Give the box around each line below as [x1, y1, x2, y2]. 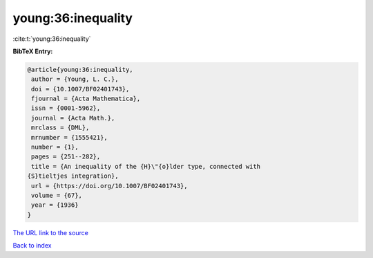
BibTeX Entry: [12, 47, 53, 55]
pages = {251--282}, [31, 153, 101, 160]
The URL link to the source [12, 228, 89, 237]
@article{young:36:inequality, [27, 66, 134, 73]
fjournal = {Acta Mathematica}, [31, 95, 141, 103]
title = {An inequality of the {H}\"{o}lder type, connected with [31, 163, 261, 170]
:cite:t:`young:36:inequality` [12, 35, 91, 43]
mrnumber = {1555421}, [31, 133, 108, 141]
